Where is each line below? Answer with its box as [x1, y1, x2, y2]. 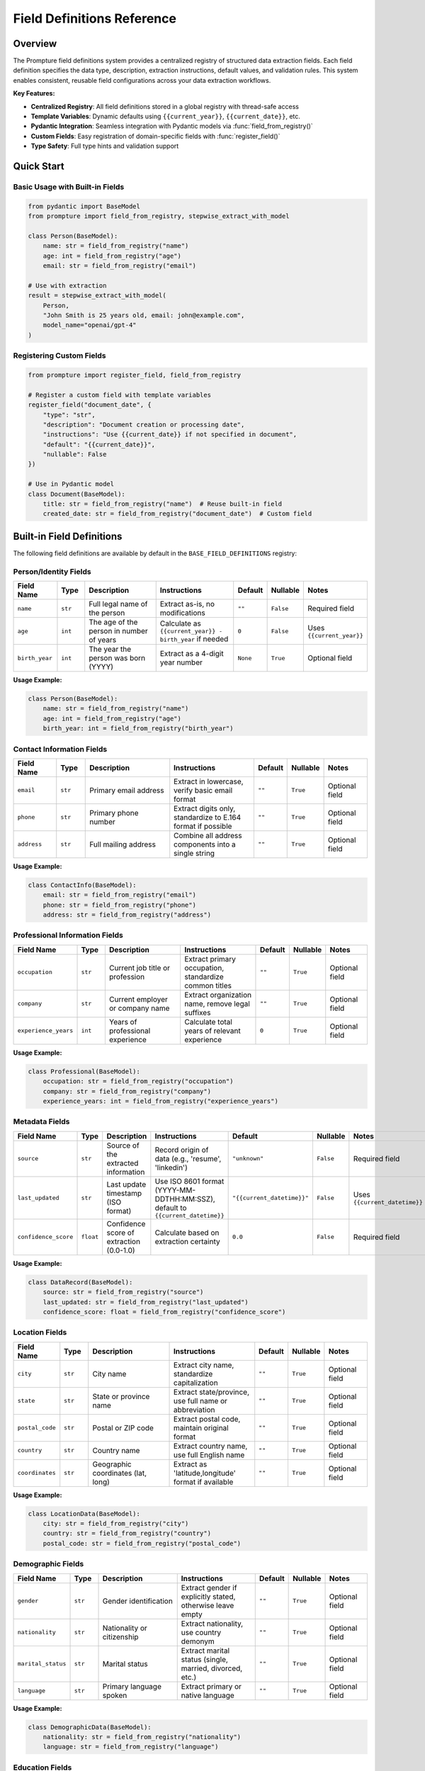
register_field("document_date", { [28, 401, 152, 409]
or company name [108, 1003, 170, 1013]
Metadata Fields [13, 1116, 70, 1126]
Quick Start [13, 160, 64, 172]
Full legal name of [89, 599, 148, 609]
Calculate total [184, 1017, 233, 1026]
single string [174, 848, 215, 858]
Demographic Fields [13, 1559, 84, 1569]
